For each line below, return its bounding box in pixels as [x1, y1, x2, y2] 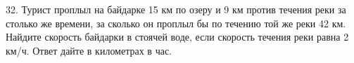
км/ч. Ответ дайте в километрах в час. [6, 43, 172, 57]
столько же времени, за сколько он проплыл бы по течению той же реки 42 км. [6, 15, 346, 30]
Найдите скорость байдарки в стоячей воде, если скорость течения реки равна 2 [6, 29, 349, 44]
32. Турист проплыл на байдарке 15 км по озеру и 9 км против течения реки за [6, 2, 346, 16]
